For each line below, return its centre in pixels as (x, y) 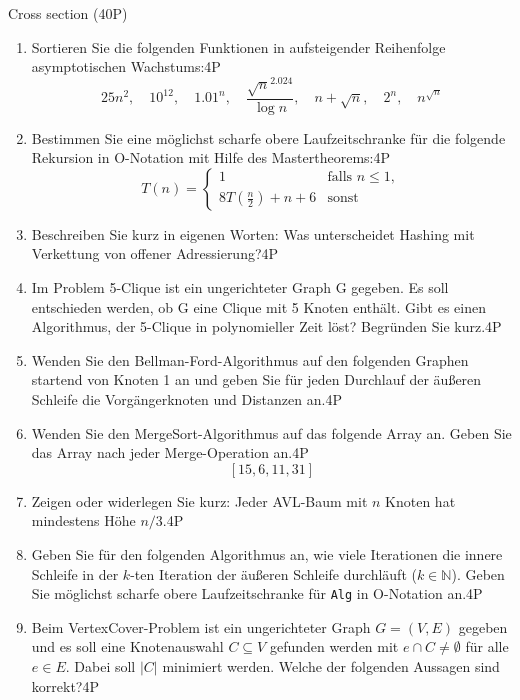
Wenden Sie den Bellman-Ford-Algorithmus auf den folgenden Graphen (250, 359)
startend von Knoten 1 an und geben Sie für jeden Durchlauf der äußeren (256, 379)
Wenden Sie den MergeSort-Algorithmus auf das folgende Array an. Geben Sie (271, 432)
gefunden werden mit (334, 646)
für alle (487, 646)
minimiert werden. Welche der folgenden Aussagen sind (331, 666)
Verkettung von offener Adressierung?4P (155, 253)
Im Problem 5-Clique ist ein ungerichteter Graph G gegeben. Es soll (240, 287)
